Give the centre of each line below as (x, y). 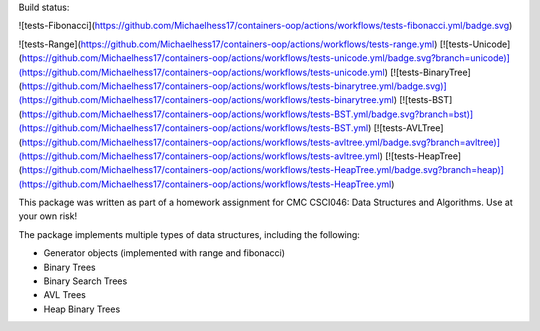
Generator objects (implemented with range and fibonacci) (164, 253)
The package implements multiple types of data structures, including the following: (189, 234)
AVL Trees (65, 295)
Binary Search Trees (85, 281)
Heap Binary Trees (82, 309)
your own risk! (48, 216)
